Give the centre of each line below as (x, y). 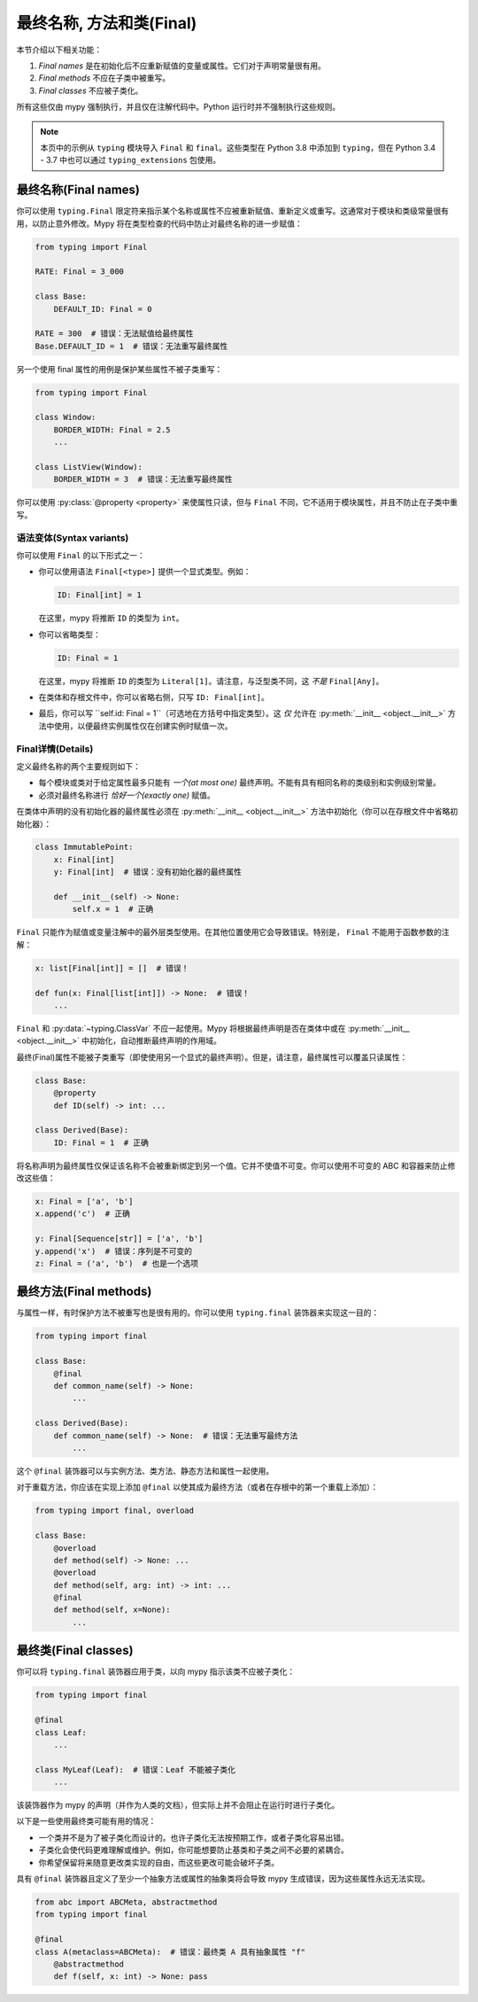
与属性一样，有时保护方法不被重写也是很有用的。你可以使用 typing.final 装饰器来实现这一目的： (198, 1313)
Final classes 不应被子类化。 (91, 90)
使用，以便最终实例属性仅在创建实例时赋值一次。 (143, 726)
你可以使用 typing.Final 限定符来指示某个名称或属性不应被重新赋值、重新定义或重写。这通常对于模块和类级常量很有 (233, 211)
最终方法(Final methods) (84, 1292)
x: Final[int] (84, 859)
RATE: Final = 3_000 (79, 272)
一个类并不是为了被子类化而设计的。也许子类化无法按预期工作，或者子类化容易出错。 (193, 1837)
